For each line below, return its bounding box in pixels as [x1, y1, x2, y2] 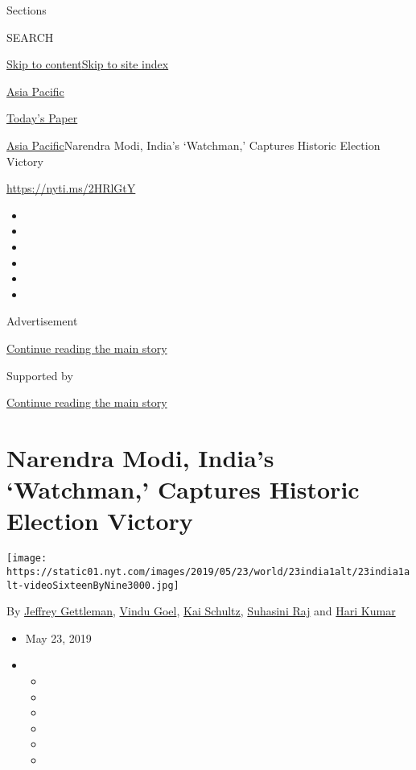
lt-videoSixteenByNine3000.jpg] [6, 579, 179, 591]
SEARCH [6, 28, 54, 45]
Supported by [6, 366, 73, 383]
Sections [6, 2, 47, 18]
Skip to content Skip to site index [6, 56, 169, 72]
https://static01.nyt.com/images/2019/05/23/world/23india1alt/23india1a [6, 565, 410, 577]
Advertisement [6, 313, 78, 329]
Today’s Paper [6, 110, 78, 126]
